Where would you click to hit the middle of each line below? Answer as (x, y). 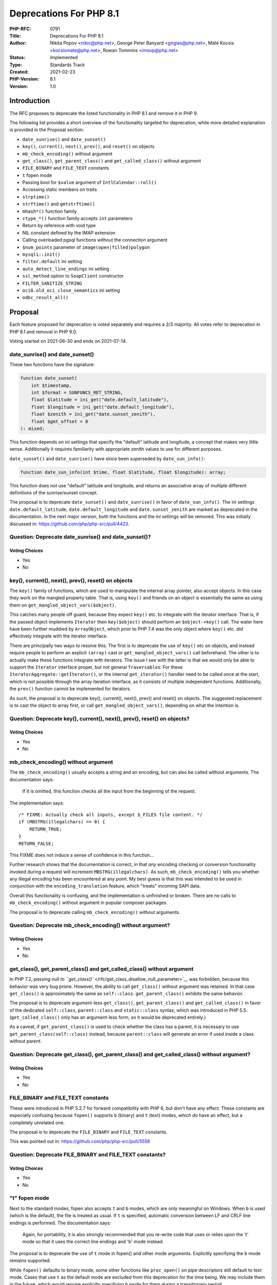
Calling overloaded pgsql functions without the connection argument (95, 240)
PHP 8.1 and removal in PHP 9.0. (43, 332)
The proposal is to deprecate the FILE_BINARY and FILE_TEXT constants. (88, 1132)
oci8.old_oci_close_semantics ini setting (71, 290)
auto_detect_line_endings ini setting (66, 269)
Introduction (30, 101)
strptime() (36, 197)
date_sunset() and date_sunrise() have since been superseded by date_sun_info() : (107, 458)
